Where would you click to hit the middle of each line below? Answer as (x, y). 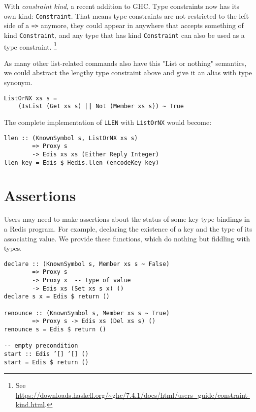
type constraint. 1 (31, 46)
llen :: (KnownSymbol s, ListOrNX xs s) (71, 138)
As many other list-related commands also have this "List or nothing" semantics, (125, 63)
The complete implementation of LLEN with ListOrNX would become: (108, 122)
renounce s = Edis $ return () (55, 329)
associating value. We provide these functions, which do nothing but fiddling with (127, 238)
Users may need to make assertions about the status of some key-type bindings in (127, 219)
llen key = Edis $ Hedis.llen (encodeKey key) (81, 162)
